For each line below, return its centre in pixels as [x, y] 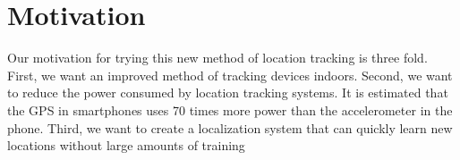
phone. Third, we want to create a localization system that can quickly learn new [230, 127]
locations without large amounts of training [126, 145]
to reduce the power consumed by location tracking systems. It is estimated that [228, 93]
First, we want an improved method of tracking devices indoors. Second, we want [230, 75]
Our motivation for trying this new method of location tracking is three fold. [217, 58]
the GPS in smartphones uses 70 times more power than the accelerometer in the [230, 109]
